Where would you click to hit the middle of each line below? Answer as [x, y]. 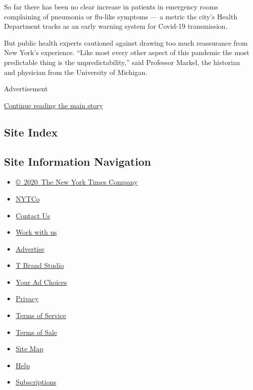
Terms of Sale [36, 332]
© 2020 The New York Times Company [76, 182]
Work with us [36, 232]
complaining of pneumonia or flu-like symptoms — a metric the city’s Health [121, 16]
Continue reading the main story [53, 105]
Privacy [27, 298]
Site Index [31, 132]
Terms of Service [41, 315]
